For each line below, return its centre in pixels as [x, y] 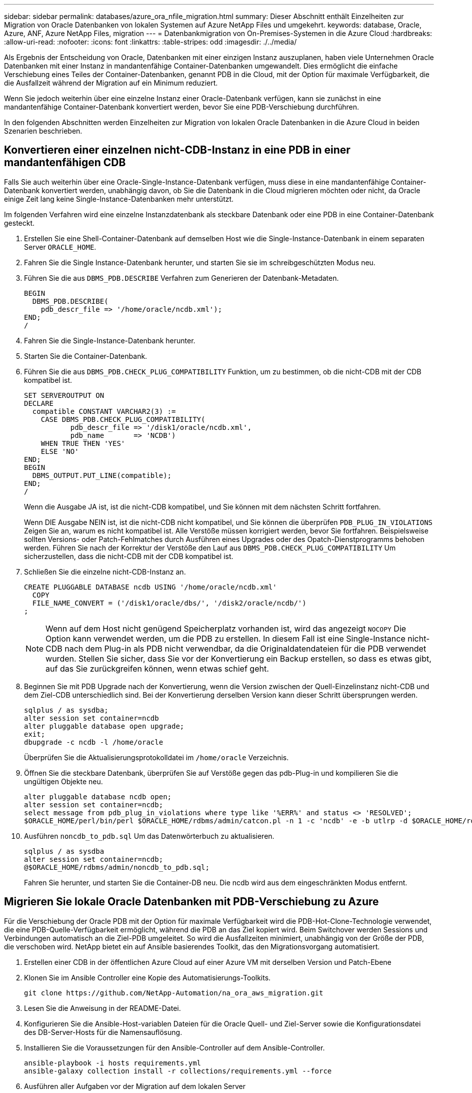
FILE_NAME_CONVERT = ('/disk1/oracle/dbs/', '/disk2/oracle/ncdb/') [169, 603]
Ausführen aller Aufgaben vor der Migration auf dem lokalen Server [135, 1086]
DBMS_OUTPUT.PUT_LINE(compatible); [102, 475]
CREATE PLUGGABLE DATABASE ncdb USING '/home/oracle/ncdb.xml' [150, 587]
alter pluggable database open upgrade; [104, 726]
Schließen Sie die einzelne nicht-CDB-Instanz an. [105, 572]
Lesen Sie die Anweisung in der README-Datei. [102, 1008]
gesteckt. [19, 223]
